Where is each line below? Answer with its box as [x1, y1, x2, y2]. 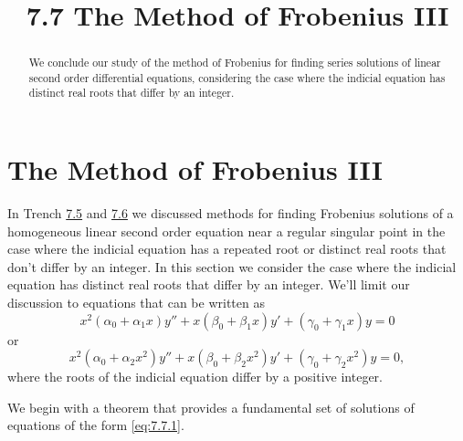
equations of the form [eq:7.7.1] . [7, 415, 184, 435]
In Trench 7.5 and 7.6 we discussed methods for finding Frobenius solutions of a [7, 204, 454, 223]
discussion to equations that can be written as [7, 293, 265, 312]
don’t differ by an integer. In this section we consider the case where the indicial [7, 257, 457, 276]
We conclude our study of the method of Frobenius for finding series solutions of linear [28, 55, 441, 70]
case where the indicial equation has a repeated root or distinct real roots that [7, 239, 447, 258]
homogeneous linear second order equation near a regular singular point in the [7, 221, 446, 240]
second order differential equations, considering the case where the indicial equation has [28, 69, 446, 85]
